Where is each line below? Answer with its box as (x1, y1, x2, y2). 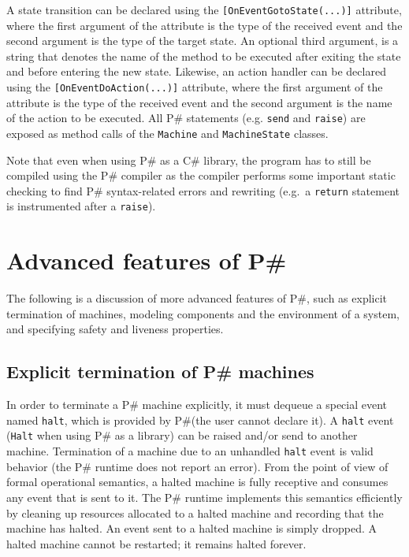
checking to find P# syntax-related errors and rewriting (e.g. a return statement (6, 182, 400, 199)
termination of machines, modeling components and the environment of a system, (6, 305, 400, 321)
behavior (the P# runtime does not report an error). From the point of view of (6, 458, 389, 474)
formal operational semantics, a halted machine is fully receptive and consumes (6, 473, 389, 490)
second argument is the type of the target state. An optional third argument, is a (6, 32, 399, 49)
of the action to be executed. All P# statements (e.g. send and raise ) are (6, 110, 366, 126)
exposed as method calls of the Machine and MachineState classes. (6, 124, 329, 141)
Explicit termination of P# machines (6, 359, 314, 384)
